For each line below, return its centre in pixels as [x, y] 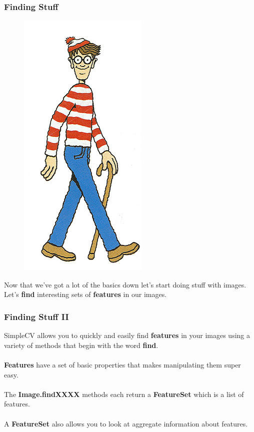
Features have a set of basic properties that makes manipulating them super [122, 364]
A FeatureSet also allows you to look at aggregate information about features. [126, 423]
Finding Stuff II [36, 316]
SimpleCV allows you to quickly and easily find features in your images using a [127, 335]
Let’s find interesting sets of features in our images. [85, 294]
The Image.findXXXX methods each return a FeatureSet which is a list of [124, 394]
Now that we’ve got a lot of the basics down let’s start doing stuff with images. [125, 284]
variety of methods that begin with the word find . [81, 345]
